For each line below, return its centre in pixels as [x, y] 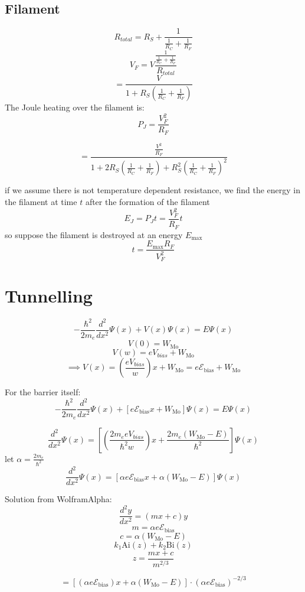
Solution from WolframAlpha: [58, 499]
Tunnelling [49, 296]
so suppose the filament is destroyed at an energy [94, 234]
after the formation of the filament [147, 201]
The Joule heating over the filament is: [75, 107]
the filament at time [41, 201]
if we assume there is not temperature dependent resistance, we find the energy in [153, 190]
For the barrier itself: [43, 392]
